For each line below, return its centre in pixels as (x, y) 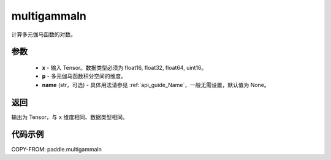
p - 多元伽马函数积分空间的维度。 (84, 76)
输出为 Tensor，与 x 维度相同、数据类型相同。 (70, 117)
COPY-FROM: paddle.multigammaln (57, 149)
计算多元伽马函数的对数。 (44, 34)
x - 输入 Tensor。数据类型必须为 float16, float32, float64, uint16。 (124, 67)
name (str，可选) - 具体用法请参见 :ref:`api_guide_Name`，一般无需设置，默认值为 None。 (156, 85)
